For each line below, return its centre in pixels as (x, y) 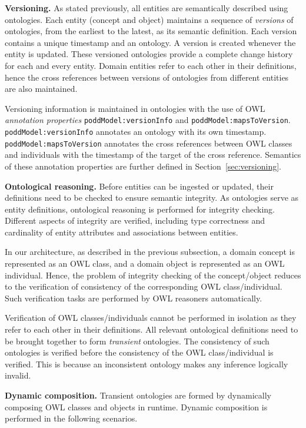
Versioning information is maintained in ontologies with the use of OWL (135, 108)
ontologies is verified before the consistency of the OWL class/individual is (139, 352)
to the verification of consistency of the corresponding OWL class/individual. (144, 286)
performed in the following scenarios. (71, 418)
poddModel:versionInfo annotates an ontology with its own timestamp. (136, 131)
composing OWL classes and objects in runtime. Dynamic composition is (136, 407)
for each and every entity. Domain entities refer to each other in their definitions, (151, 65)
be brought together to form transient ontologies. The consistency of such (137, 341)
